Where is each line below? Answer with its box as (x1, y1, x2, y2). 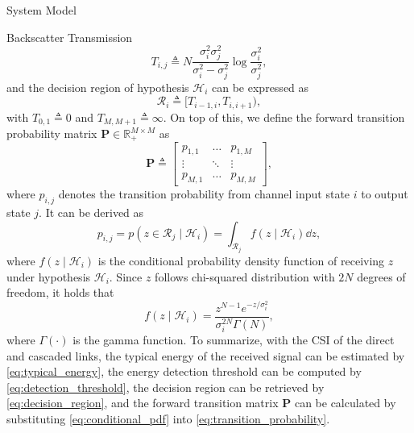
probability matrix (6, 125, 97, 142)
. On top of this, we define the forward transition (163, 108, 405, 125)
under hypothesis (6, 268, 91, 285)
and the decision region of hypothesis (6, 78, 189, 95)
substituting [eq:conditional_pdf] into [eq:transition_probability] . (6, 410, 330, 427)
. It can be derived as (39, 203, 144, 220)
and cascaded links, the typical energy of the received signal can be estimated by (6, 347, 405, 364)
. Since (109, 268, 143, 285)
